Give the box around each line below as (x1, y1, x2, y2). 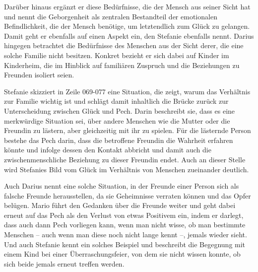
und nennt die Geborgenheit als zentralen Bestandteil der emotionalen (4, 11, 217, 21)
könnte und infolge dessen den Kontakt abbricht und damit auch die (4, 144, 211, 155)
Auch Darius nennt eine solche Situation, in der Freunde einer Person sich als (4, 181, 239, 191)
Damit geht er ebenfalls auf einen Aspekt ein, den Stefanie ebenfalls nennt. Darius (4, 30, 254, 41)
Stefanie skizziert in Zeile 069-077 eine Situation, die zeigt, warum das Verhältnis (4, 86, 251, 96)
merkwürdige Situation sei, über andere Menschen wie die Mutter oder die (4, 115, 230, 126)
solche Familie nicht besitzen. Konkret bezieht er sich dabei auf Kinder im (4, 50, 229, 60)
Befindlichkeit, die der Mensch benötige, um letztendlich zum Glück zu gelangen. (4, 21, 250, 31)
